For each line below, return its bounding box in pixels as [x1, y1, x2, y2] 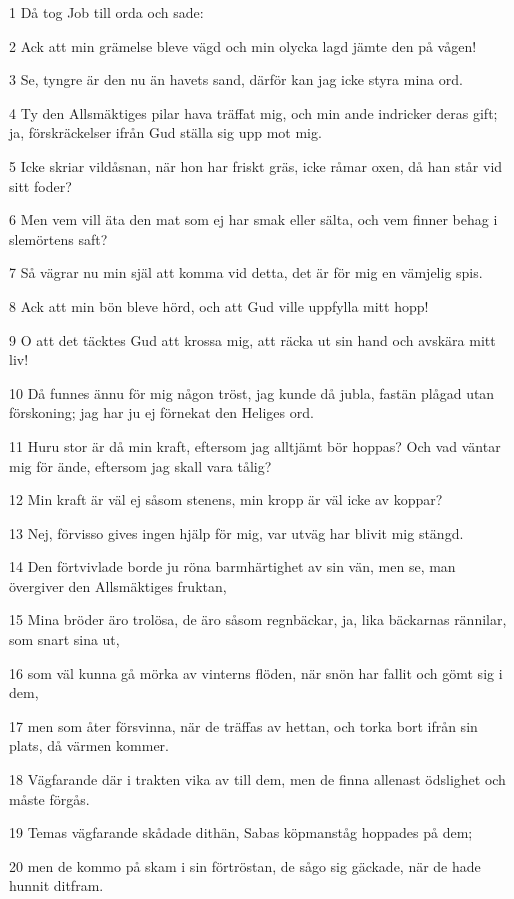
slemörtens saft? [9, 228, 108, 249]
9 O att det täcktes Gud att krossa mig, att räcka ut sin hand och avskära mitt [9, 329, 496, 350]
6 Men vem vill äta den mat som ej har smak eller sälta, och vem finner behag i [9, 209, 498, 230]
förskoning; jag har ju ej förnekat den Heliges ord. [9, 402, 314, 423]
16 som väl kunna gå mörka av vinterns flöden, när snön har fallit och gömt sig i [9, 662, 503, 683]
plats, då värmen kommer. [9, 735, 169, 756]
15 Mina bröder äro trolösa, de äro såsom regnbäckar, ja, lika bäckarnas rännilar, [9, 609, 507, 630]
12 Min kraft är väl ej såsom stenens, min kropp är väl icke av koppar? [9, 489, 443, 510]
